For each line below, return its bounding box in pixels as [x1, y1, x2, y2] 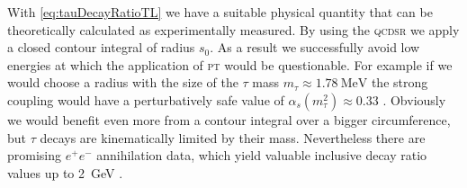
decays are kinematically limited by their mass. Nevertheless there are [40, 128, 426, 147]
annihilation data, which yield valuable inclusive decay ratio [96, 146, 427, 165]
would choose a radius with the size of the [7, 73, 238, 92]
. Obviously [382, 90, 446, 109]
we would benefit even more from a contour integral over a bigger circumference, [7, 110, 451, 129]
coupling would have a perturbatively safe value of [7, 90, 284, 109]
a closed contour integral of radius [7, 38, 195, 57]
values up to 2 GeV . [7, 163, 123, 182]
